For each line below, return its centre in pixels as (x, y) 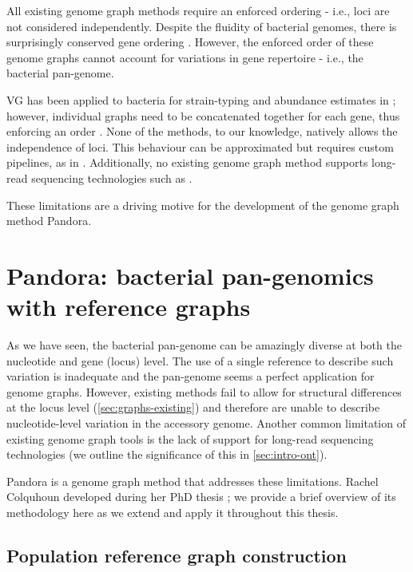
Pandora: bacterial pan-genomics (190, 275)
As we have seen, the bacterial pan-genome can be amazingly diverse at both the (204, 345)
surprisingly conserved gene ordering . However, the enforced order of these (190, 42)
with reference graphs (129, 307)
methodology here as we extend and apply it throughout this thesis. (173, 512)
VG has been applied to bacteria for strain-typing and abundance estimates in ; (201, 99)
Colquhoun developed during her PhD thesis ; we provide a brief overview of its (201, 497)
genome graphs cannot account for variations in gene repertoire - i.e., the (185, 57)
